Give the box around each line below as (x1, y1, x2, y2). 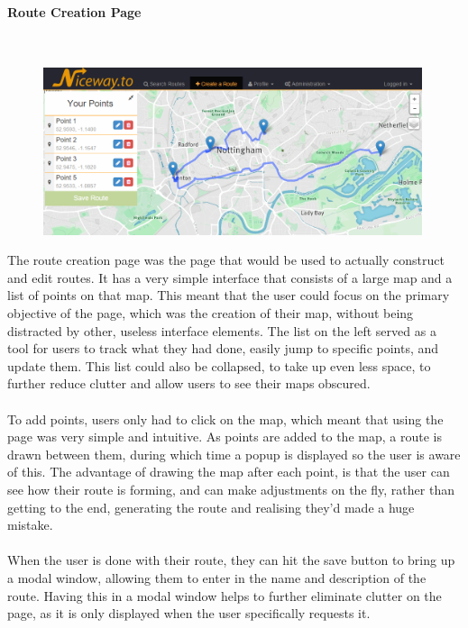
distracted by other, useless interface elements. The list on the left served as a (7, 321, 436, 340)
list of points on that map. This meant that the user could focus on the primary (7, 286, 450, 305)
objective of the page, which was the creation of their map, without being (7, 304, 414, 323)
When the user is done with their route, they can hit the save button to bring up (7, 551, 455, 569)
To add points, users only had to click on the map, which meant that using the (7, 409, 444, 428)
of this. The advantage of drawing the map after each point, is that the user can (7, 462, 450, 481)
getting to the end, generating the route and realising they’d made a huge (7, 497, 415, 516)
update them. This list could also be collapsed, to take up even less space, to (7, 356, 431, 375)
